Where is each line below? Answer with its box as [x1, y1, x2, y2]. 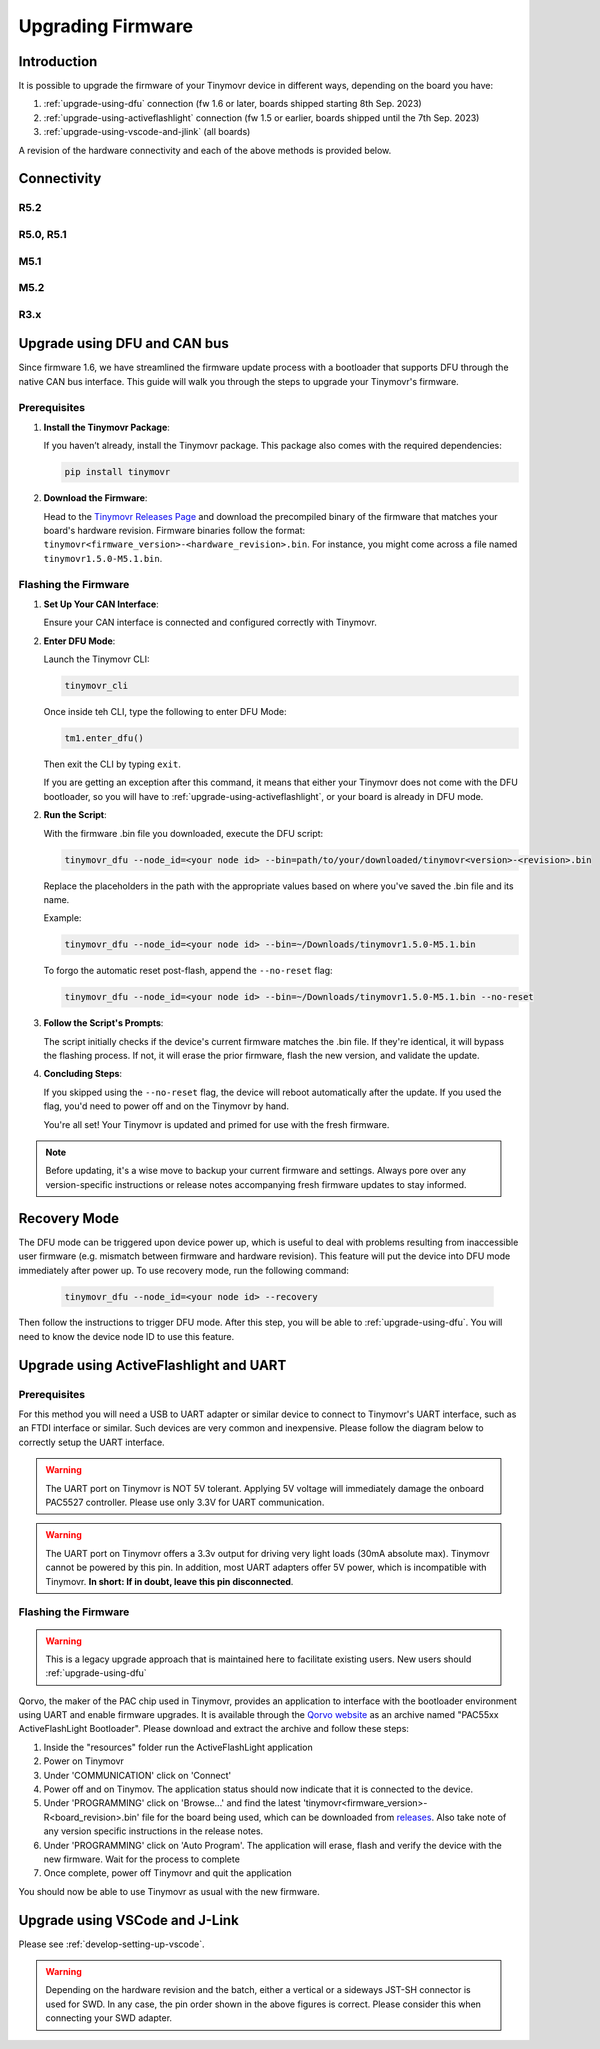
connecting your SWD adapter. [45, 2012, 173, 2024]
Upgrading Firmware [18, 15, 194, 37]
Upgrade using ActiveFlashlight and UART [18, 1356, 287, 1374]
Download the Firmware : [43, 492, 148, 504]
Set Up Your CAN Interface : [43, 598, 159, 610]
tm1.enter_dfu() [64, 733, 145, 744]
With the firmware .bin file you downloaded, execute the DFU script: [43, 827, 324, 839]
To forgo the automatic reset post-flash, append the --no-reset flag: [43, 965, 334, 977]
